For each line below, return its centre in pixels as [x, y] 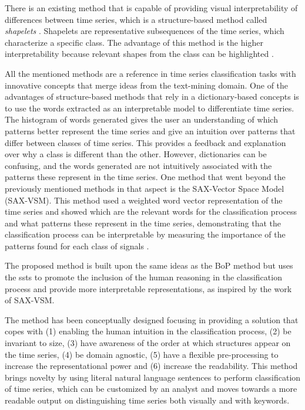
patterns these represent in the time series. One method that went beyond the [145, 177]
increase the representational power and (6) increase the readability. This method [151, 366]
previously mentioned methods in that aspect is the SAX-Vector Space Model [145, 188]
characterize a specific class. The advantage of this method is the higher [134, 42]
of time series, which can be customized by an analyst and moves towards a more [151, 389]
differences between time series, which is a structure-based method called [136, 19]
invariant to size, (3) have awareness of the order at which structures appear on [148, 343]
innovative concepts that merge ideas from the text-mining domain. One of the [147, 85]
